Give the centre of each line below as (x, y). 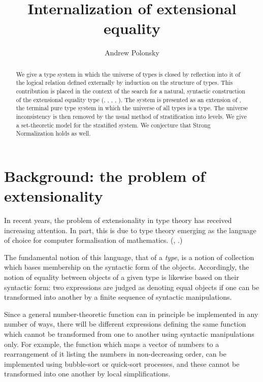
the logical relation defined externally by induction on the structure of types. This (124, 83)
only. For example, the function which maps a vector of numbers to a (112, 344)
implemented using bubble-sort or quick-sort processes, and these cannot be (122, 363)
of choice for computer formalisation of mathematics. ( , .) (93, 240)
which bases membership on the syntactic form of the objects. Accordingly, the (127, 267)
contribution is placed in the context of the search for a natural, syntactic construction (130, 91)
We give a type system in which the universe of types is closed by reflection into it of (128, 74)
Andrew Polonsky (132, 53)
